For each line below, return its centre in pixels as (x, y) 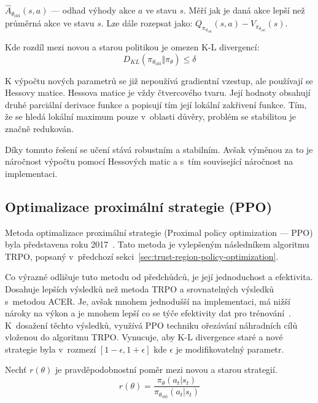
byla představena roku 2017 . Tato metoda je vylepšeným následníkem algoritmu (157, 244)
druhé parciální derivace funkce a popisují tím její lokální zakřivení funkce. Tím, (156, 104)
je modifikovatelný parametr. (230, 349)
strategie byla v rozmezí (51, 349)
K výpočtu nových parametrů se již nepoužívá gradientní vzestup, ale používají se (159, 80)
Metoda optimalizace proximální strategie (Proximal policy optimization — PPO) (159, 232)
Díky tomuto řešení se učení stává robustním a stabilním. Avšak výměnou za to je (159, 149)
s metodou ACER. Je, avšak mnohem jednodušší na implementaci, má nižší (148, 301)
